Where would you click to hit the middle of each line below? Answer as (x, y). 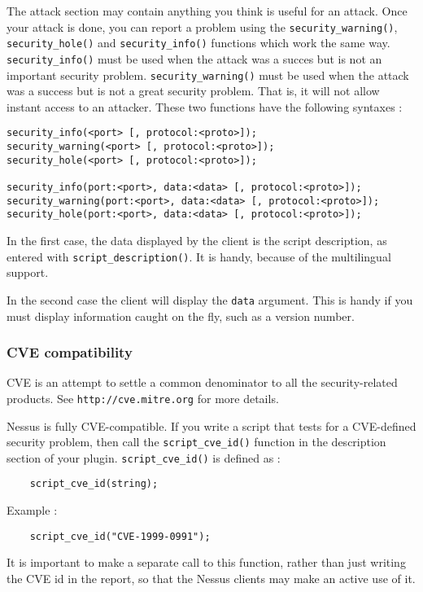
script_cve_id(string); (94, 484)
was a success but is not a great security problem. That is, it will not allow (193, 91)
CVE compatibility (70, 352)
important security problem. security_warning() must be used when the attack (208, 75)
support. (28, 272)
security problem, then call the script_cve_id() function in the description (196, 442)
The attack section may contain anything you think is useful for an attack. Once (207, 11)
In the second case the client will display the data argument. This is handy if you (210, 299)
